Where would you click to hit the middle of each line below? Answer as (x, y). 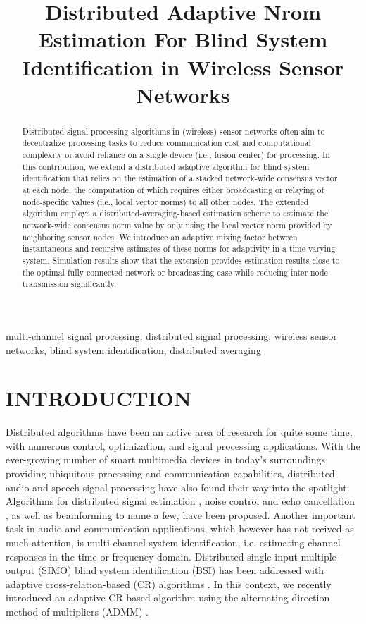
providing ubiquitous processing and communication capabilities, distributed (170, 473)
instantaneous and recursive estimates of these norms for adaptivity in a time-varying (179, 249)
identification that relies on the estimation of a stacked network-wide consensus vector (180, 178)
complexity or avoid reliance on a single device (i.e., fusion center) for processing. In (176, 155)
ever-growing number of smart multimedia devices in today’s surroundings (166, 459)
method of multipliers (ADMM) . (77, 611)
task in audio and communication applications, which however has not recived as (180, 528)
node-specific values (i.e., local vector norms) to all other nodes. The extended (165, 201)
